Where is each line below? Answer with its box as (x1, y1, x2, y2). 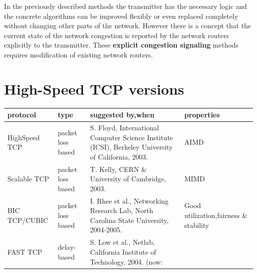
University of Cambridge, (90, 173, 167, 184)
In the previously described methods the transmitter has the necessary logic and (4, 1, 247, 11)
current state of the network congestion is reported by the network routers (4, 30, 229, 40)
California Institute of (90, 246, 156, 257)
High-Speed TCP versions (4, 78, 184, 99)
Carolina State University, (90, 215, 169, 225)
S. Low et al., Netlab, (90, 237, 155, 247)
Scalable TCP (7, 173, 49, 184)
